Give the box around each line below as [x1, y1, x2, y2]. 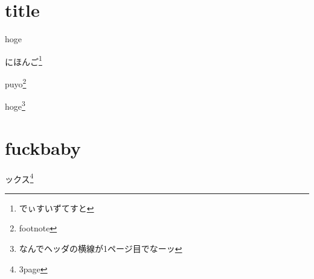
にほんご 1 [5, 53, 42, 67]
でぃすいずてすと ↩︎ [19, 201, 94, 214]
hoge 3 [5, 98, 25, 112]
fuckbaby [5, 135, 81, 160]
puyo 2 [5, 75, 27, 90]
